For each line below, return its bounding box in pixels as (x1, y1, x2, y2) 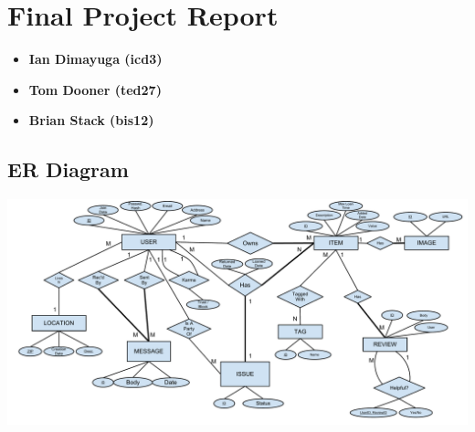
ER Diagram (7, 155, 129, 184)
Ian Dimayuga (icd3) (28, 49, 163, 68)
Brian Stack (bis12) (28, 111, 154, 130)
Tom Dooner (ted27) (28, 79, 162, 99)
